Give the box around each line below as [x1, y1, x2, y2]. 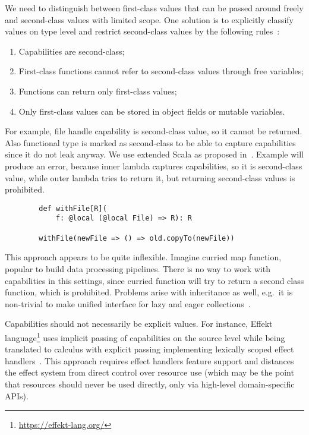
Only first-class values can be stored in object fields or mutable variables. [18, 105, 285, 117]
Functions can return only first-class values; [18, 84, 177, 97]
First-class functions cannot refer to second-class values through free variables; [18, 65, 304, 77]
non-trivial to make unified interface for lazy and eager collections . [5, 297, 251, 310]
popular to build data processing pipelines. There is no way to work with [5, 262, 270, 275]
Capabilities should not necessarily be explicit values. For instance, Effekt [5, 317, 273, 330]
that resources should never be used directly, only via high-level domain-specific [5, 377, 295, 390]
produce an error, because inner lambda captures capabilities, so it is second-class [5, 159, 302, 172]
